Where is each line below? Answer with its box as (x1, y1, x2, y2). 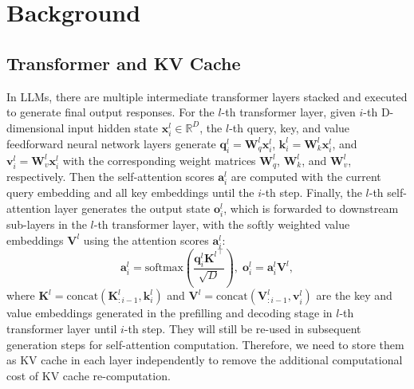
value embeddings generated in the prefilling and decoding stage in (6, 305, 333, 321)
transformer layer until (6, 320, 117, 336)
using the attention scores (83, 231, 209, 248)
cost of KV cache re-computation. (6, 367, 171, 383)
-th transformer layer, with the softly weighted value (93, 216, 350, 233)
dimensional (6, 119, 65, 136)
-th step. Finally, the (261, 184, 362, 201)
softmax (144, 262, 183, 274)
